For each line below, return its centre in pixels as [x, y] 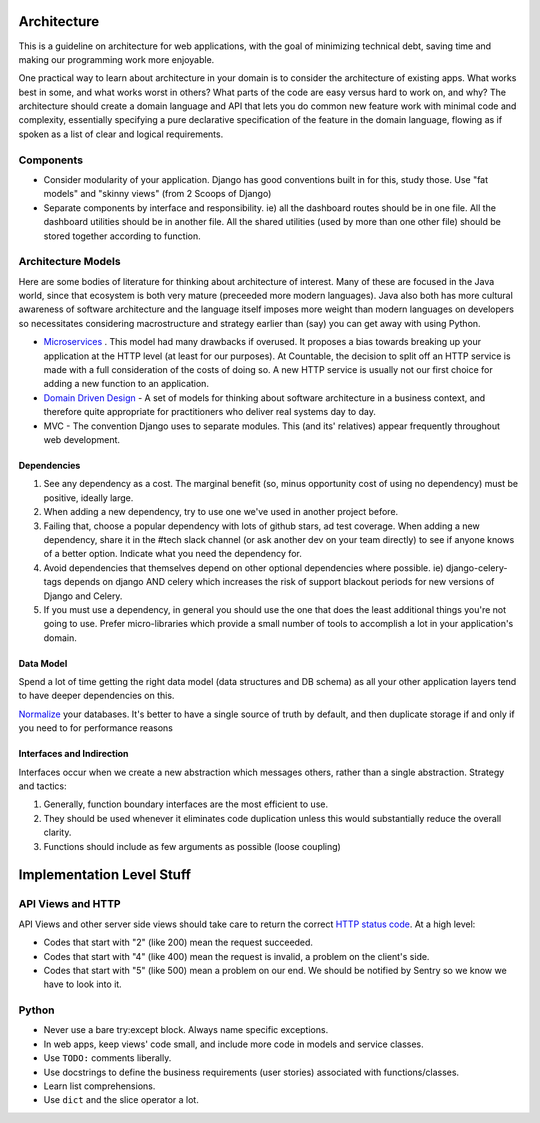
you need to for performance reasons [96, 728]
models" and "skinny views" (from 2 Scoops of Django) [157, 194]
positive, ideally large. [88, 497]
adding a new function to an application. [126, 384]
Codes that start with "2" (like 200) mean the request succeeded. [178, 942]
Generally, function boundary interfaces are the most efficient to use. [186, 804]
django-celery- [476, 567]
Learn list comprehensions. [99, 1086]
